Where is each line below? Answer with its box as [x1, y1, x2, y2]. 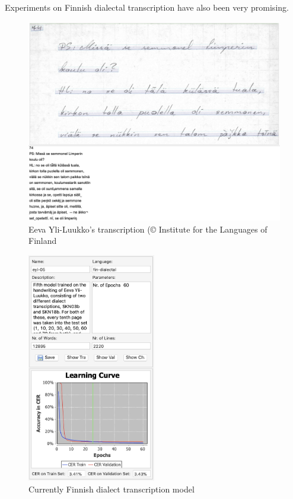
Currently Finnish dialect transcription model [28, 482, 195, 495]
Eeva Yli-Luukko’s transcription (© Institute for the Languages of [28, 223, 267, 235]
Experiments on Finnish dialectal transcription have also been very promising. [5, 1, 289, 13]
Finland [28, 234, 57, 247]
